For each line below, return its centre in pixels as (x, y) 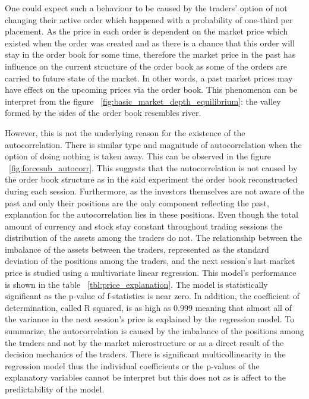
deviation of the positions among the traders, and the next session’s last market (150, 261)
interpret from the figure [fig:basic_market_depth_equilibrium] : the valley (143, 101)
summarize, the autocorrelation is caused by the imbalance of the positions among (154, 331)
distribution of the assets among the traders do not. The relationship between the (153, 238)
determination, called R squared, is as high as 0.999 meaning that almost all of (148, 307)
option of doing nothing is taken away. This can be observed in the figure (138, 156)
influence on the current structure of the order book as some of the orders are (146, 66)
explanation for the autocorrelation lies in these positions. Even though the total (152, 214)
